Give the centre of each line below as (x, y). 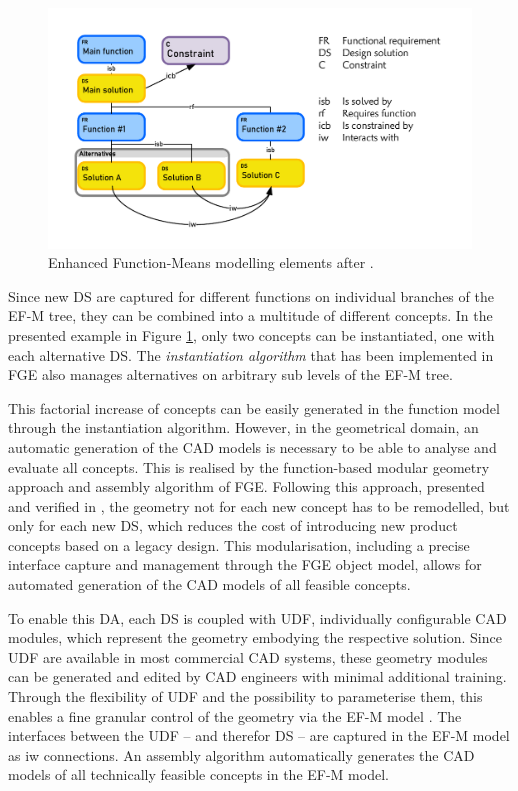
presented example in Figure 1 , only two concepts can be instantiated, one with (251, 334)
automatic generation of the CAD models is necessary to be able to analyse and (252, 446)
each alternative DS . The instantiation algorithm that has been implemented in (251, 354)
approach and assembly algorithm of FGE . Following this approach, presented (246, 486)
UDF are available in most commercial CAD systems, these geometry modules (248, 656)
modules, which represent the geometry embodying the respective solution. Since (255, 637)
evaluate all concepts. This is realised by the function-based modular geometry (249, 466)
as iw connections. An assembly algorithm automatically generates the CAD (241, 754)
